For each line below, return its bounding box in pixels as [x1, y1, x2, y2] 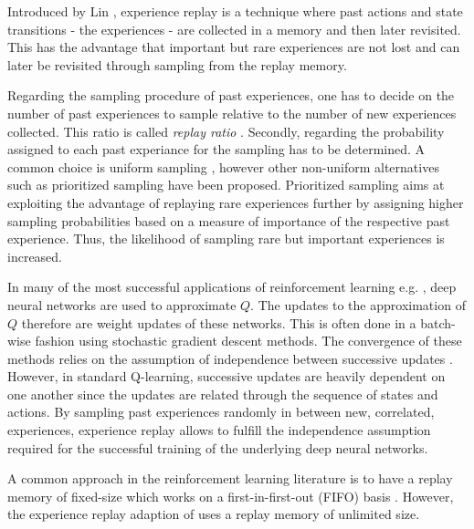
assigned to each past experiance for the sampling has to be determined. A [7, 140, 426, 159]
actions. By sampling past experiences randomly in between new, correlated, [7, 402, 435, 421]
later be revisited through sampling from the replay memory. [7, 55, 347, 74]
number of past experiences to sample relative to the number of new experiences [7, 103, 457, 122]
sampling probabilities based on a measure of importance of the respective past [7, 211, 450, 230]
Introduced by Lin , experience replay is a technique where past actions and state [7, 2, 463, 20]
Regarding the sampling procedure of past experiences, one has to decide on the [7, 86, 455, 105]
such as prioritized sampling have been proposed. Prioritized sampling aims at [7, 175, 445, 194]
